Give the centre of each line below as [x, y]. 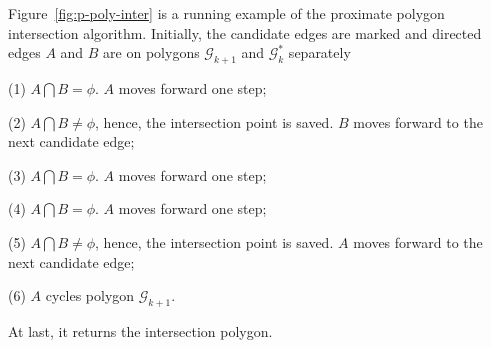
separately [319, 52]
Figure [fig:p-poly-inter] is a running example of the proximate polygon [226, 13]
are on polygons [151, 52]
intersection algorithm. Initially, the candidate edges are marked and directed [245, 32]
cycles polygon [90, 295]
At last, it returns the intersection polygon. [140, 330]
